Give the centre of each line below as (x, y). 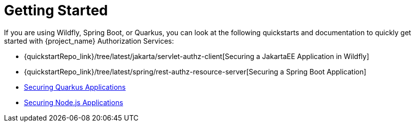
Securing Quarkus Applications (75, 87)
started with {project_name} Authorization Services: (89, 41)
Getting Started (56, 10)
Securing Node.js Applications (74, 102)
